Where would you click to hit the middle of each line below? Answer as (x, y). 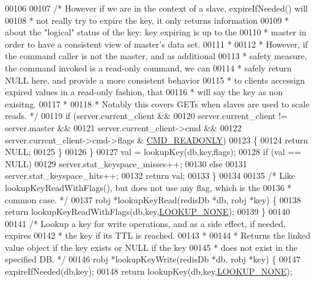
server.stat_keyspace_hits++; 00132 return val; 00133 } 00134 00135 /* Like (150, 175)
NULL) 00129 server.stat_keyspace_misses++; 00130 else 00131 (126, 163)
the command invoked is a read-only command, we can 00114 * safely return (148, 67)
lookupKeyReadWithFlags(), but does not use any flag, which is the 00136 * (148, 187)
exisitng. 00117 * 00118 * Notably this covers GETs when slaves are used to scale (157, 103)
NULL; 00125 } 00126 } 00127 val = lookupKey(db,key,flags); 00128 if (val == (153, 152)
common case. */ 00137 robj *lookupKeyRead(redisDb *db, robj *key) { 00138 (153, 199)
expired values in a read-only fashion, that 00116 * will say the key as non (144, 92)
